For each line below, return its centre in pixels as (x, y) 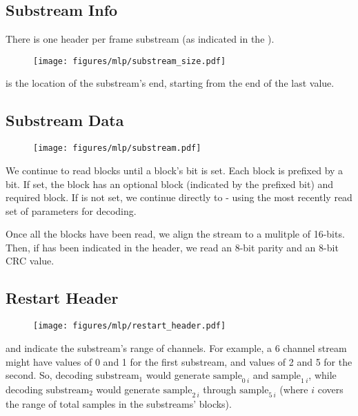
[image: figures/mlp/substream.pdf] (117, 148)
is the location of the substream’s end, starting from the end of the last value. (170, 83)
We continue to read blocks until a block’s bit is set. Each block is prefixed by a (175, 170)
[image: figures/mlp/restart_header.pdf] (130, 326)
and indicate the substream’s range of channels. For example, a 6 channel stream (176, 347)
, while (322, 375)
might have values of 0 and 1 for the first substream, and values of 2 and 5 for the (179, 361)
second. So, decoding (49, 375)
